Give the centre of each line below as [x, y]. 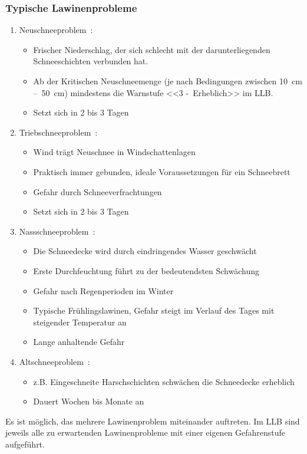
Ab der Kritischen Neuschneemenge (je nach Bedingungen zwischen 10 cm [168, 81]
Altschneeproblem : [55, 361]
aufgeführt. [25, 444]
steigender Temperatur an [80, 322]
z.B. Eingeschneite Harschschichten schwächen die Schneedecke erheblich [164, 381]
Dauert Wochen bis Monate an [89, 401]
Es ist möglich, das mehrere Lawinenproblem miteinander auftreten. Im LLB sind [153, 421]
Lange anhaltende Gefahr [79, 342]
